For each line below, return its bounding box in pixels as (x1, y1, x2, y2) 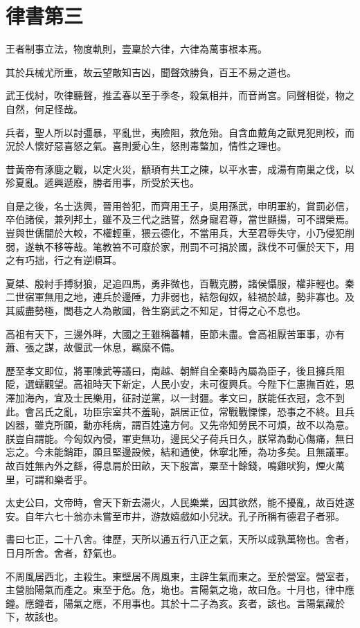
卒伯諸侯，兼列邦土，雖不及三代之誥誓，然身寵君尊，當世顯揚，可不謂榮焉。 (6, 212, 354, 226)
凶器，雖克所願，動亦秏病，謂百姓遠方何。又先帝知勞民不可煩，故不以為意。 (6, 418, 354, 432)
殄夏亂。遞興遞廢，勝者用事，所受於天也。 (6, 175, 199, 190)
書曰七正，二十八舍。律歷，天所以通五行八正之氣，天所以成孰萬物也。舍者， (6, 532, 354, 546)
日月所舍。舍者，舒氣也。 (6, 545, 122, 559)
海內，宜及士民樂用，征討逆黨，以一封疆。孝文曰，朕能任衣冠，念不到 (24, 391, 345, 404)
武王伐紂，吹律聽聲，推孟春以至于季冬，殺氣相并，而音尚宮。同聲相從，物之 (6, 88, 354, 102)
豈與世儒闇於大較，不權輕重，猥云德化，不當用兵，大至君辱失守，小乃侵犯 (6, 226, 345, 240)
